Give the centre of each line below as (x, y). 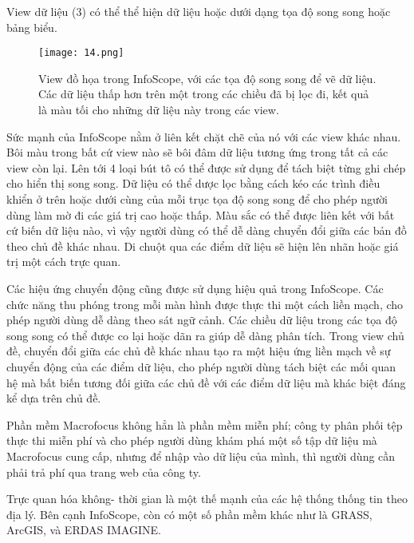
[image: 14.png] (81, 53)
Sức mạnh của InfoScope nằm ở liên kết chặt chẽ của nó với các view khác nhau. (204, 136)
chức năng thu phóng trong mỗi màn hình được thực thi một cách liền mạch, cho (205, 304)
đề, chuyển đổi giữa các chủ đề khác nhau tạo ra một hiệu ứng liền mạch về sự (199, 351)
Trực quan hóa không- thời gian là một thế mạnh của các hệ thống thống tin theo (207, 499)
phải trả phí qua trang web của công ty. (104, 472)
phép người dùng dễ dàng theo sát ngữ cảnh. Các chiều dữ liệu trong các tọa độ (202, 320)
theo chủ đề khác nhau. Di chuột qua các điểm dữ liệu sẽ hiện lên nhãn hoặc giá (203, 246)
